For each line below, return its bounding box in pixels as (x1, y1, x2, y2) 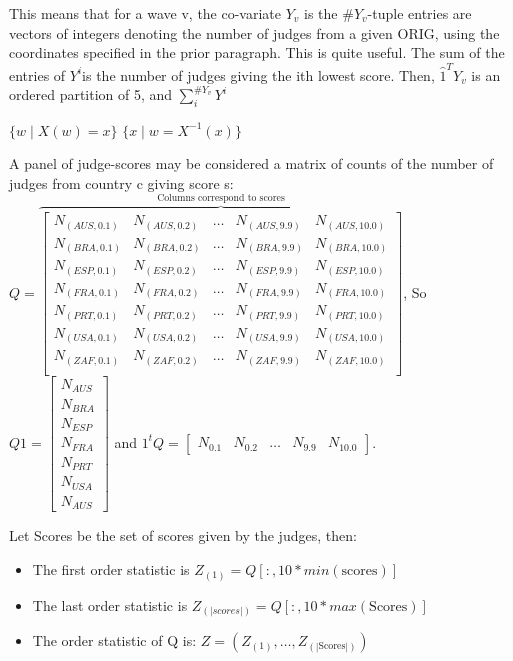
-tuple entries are (367, 3, 472, 23)
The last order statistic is (32, 594, 188, 615)
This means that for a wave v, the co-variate (9, 3, 282, 23)
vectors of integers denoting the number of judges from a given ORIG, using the (9, 22, 500, 43)
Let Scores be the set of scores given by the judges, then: (9, 525, 357, 546)
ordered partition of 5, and (9, 84, 173, 105)
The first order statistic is (32, 558, 190, 579)
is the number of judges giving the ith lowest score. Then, (82, 64, 435, 85)
